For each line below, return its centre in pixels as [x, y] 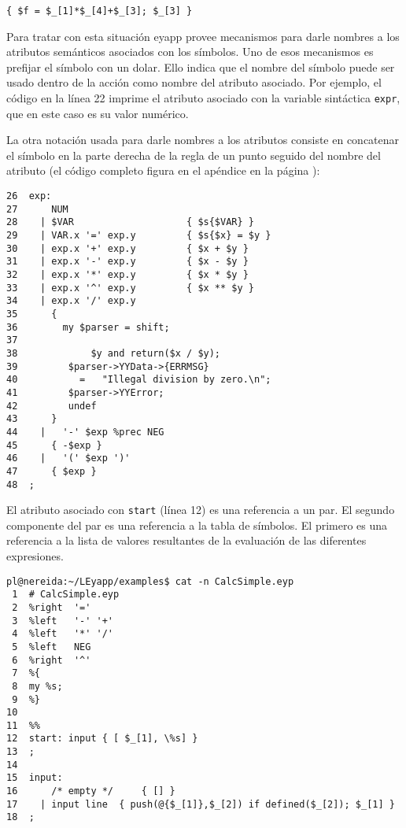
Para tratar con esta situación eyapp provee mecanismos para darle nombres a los [203, 36]
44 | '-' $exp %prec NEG [85, 432]
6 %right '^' [52, 660]
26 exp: [29, 196]
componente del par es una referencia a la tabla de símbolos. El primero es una [197, 525]
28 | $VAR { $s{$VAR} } [130, 222]
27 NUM [37, 209]
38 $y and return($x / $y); [114, 353]
